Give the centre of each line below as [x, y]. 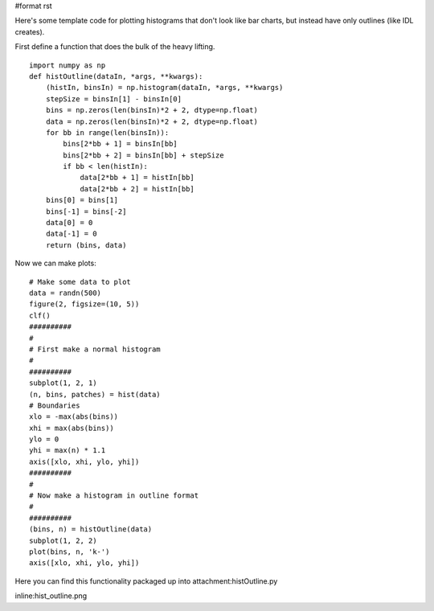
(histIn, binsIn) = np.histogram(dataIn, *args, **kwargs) [164, 88]
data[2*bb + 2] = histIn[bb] [137, 189]
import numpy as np [68, 65]
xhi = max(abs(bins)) [72, 428]
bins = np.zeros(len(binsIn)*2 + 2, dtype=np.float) [152, 110]
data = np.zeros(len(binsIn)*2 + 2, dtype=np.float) [152, 121]
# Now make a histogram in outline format [114, 496]
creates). [30, 31]
